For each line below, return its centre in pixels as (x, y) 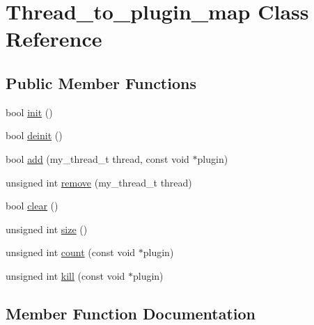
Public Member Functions (101, 82)
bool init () (29, 112)
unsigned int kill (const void (65, 275)
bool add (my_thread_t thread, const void (97, 158)
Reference (54, 39)
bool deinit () (34, 135)
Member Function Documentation (131, 313)
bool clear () (32, 206)
